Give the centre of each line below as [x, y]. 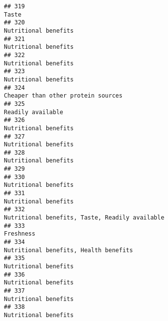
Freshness [20, 234]
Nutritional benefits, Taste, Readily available [84, 218]
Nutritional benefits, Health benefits [68, 250]
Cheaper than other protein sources [63, 96]
